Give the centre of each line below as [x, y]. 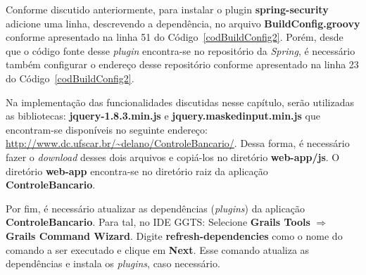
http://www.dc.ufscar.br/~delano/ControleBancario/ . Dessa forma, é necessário [178, 143]
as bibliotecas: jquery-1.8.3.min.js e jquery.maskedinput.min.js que [163, 116]
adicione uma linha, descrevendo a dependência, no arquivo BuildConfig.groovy [183, 23]
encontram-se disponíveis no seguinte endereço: [107, 129]
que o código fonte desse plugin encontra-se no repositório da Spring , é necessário [181, 50]
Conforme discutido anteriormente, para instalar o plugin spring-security [167, 9]
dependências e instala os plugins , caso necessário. [113, 263]
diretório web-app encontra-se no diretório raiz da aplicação [137, 171]
